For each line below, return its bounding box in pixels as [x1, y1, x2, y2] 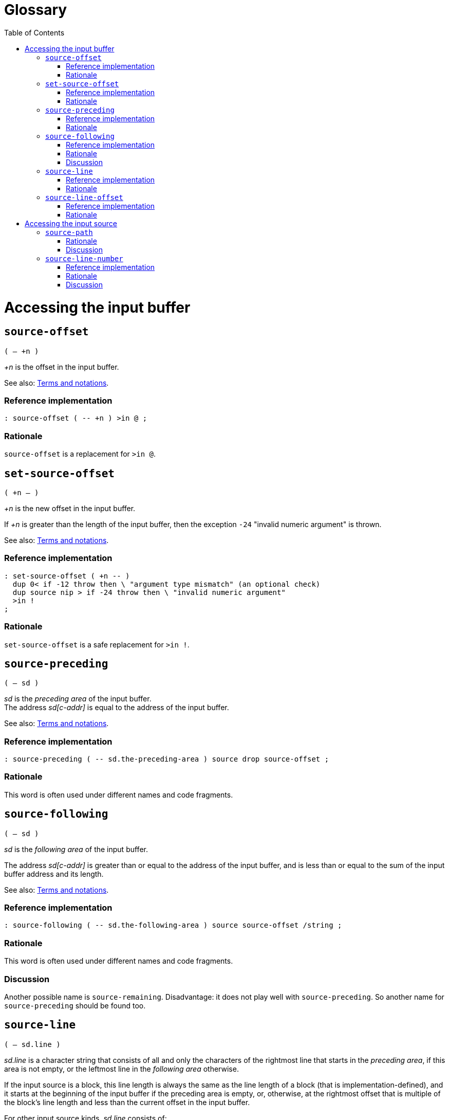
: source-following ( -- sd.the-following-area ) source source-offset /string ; [4, 921, 342, 930]
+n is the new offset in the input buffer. [4, 504, 136, 513]
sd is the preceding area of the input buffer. [4, 694, 152, 703]
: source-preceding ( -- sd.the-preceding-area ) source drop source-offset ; [4, 755, 329, 764]
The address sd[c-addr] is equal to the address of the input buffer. [4, 703, 229, 712]
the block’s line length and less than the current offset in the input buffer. [4, 1097, 250, 1107]
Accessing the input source [25, 219, 118, 228]
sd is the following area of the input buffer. [4, 844, 148, 854]
